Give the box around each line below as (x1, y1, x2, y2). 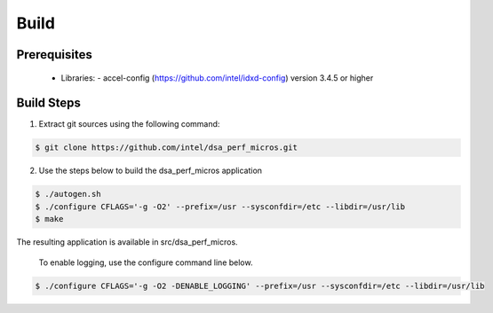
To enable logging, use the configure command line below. (38, 257, 253, 268)
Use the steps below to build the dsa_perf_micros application (38, 165, 262, 176)
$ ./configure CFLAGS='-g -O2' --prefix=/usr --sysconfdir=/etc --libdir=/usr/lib (35, 201, 406, 212)
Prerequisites (16, 47, 92, 62)
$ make (35, 214, 64, 224)
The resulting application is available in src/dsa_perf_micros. (16, 237, 239, 247)
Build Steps (16, 96, 82, 111)
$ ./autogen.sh (35, 189, 101, 200)
